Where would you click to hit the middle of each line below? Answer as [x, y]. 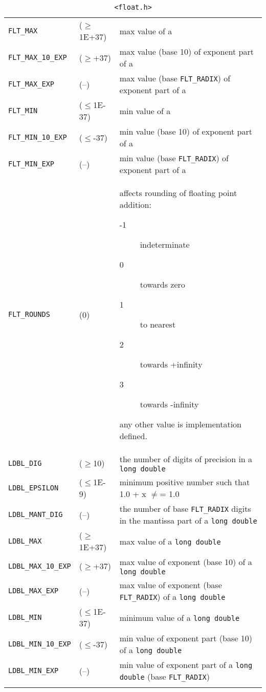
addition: [135, 204]
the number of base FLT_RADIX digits [185, 509]
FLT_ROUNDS [29, 314]
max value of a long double [170, 541]
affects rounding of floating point [178, 193]
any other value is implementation [181, 424]
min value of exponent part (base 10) [186, 638]
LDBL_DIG [25, 463]
